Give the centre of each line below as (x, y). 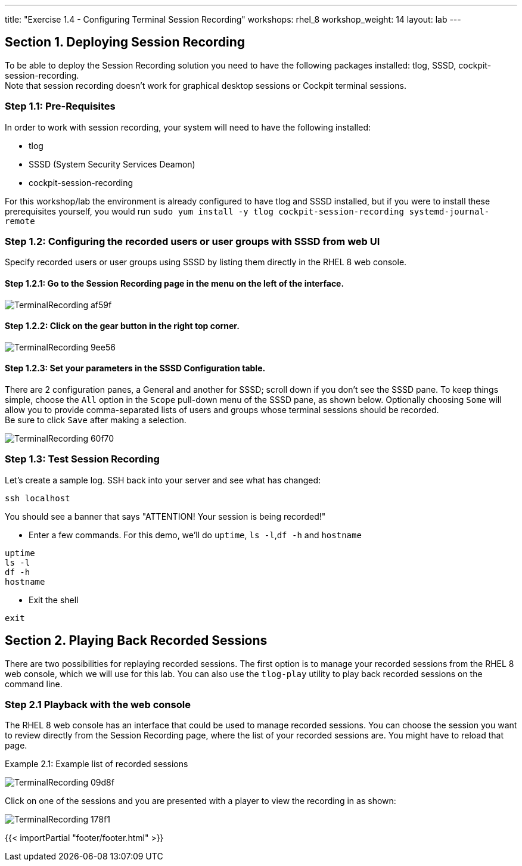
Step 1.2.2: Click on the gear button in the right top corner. (122, 326)
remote (20, 221)
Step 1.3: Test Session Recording (82, 459)
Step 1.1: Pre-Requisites (60, 106)
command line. (34, 684)
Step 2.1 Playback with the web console (98, 704)
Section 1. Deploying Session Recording (125, 42)
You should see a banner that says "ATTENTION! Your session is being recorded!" (165, 516)
